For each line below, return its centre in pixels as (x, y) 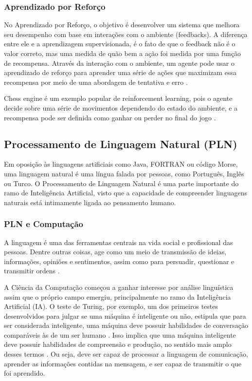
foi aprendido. (25, 373)
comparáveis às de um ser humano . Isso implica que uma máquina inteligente (120, 334)
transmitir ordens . (32, 271)
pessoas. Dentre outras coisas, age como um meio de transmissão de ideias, (115, 252)
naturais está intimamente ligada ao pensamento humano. (90, 202)
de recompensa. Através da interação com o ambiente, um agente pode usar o (119, 63)
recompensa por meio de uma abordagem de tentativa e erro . (96, 82)
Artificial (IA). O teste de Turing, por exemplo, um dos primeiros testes (111, 306)
